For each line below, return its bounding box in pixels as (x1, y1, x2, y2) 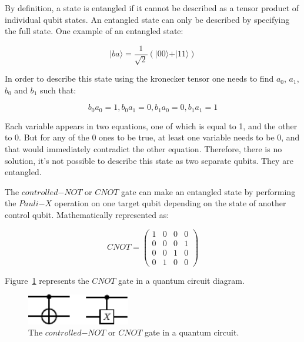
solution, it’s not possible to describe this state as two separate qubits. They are (5, 154, 293, 166)
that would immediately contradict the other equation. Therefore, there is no (5, 143, 282, 155)
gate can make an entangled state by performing (121, 185, 296, 197)
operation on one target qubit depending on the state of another (54, 197, 286, 209)
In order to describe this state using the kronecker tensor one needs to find (5, 72, 274, 85)
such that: (39, 83, 76, 96)
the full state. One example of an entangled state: (5, 25, 183, 37)
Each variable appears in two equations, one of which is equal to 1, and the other (5, 119, 298, 132)
